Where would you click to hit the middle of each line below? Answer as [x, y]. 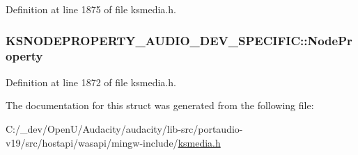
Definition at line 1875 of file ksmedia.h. [91, 9]
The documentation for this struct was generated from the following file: [160, 105]
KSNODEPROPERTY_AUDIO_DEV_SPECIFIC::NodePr [179, 40]
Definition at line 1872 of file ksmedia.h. [91, 82]
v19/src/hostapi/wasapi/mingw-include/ [92, 142]
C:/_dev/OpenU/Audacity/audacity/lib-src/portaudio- [124, 128]
